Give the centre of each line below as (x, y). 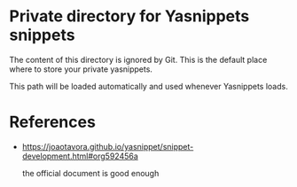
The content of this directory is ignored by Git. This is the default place (138, 59)
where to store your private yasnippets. (81, 69)
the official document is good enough (90, 173)
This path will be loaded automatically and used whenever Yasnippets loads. (148, 86)
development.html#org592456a (80, 156)
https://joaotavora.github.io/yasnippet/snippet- (108, 146)
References (52, 122)
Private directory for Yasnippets (129, 16)
